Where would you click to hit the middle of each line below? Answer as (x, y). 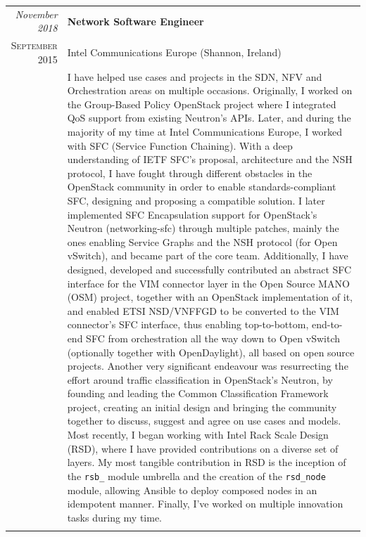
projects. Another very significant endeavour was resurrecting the (208, 366)
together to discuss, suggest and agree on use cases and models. (204, 421)
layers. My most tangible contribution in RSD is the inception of (207, 462)
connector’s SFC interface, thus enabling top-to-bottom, (188, 324)
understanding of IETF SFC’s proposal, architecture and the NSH (210, 159)
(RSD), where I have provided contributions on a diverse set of (203, 448)
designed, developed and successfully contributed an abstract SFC (209, 269)
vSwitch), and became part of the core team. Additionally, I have (208, 255)
